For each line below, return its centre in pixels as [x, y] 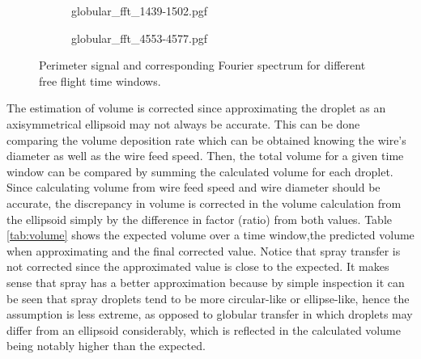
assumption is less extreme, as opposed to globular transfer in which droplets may [210, 314]
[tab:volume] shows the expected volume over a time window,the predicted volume [210, 235]
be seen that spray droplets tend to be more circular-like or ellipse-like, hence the [208, 298]
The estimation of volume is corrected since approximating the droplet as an [196, 108]
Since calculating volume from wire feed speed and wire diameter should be [193, 187]
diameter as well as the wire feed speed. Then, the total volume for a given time [205, 156]
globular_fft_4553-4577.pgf [140, 38]
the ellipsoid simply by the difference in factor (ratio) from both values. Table [200, 219]
